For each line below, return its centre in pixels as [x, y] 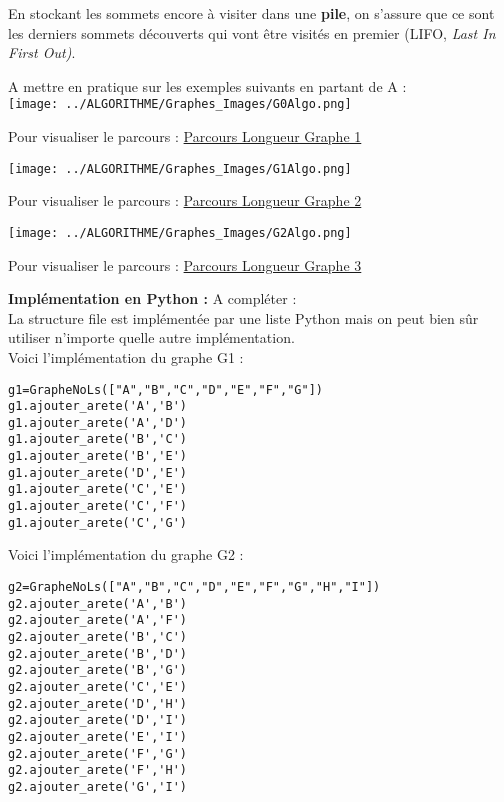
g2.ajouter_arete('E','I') [97, 736]
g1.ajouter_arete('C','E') [97, 489]
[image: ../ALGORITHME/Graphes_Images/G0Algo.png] [180, 104]
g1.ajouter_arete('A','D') [97, 422]
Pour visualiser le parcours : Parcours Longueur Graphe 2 [185, 200]
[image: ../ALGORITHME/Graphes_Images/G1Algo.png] [180, 168]
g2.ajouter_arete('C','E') [97, 686]
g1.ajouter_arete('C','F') [97, 506]
